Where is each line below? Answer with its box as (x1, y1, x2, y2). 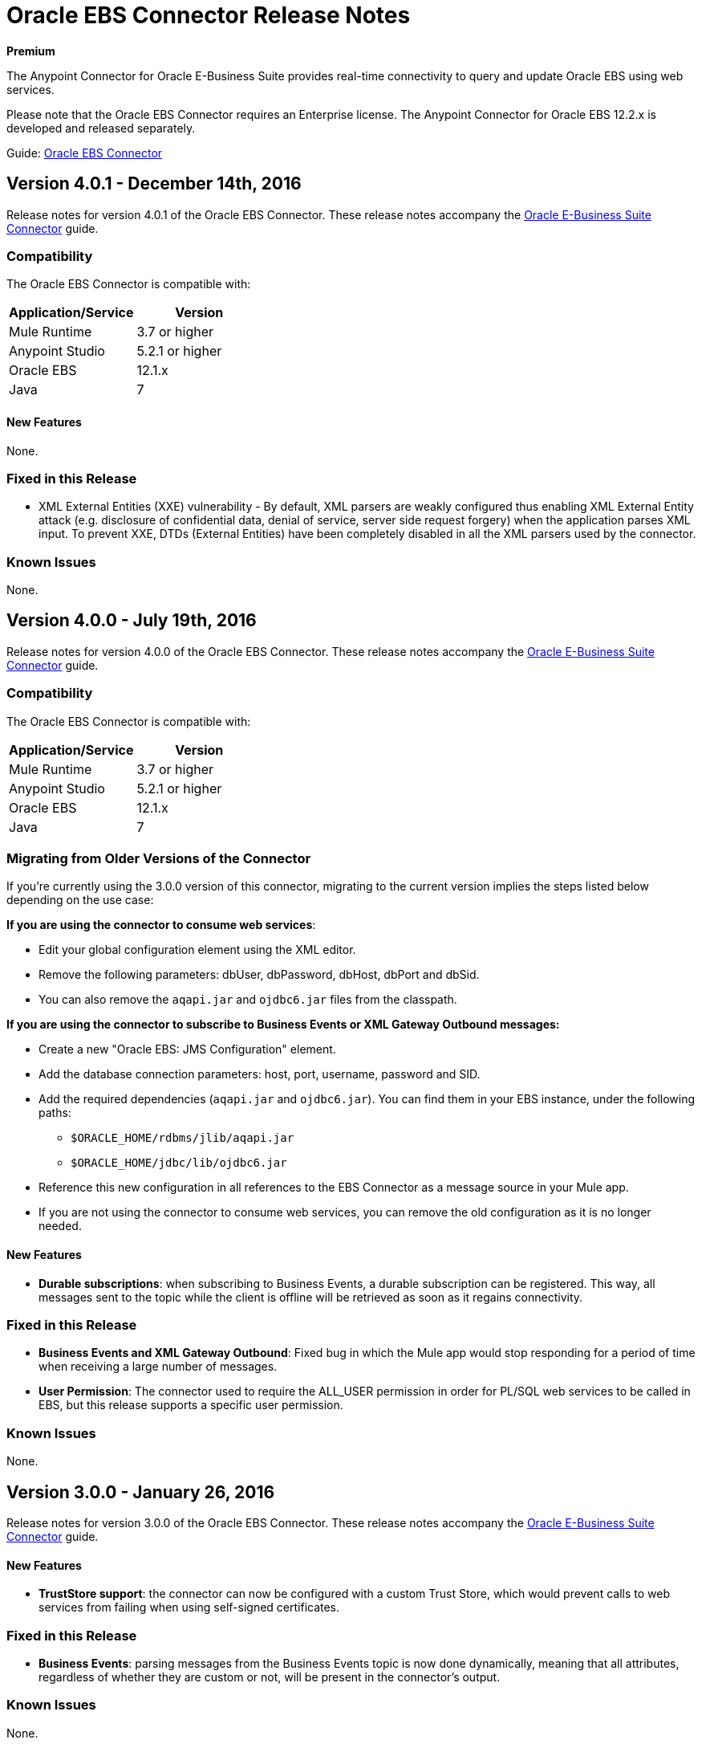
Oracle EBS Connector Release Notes (6, 2, 411, 29)
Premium (6, 43, 55, 58)
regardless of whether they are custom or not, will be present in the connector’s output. (39, 1669, 501, 1684)
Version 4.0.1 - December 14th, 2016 (6, 173, 302, 194)
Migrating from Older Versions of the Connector (6, 850, 311, 867)
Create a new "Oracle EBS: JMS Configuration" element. (39, 1042, 336, 1057)
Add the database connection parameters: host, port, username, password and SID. (39, 1067, 481, 1082)
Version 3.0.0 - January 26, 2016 (6, 1481, 275, 1502)
